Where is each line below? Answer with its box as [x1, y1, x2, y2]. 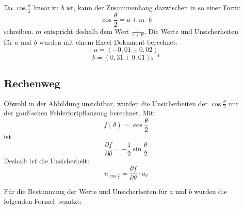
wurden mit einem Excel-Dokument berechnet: [39, 36, 178, 47]
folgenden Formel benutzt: [4, 195, 82, 206]
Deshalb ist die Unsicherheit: [4, 155, 89, 165]
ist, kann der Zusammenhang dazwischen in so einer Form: [66, 2, 241, 12]
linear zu [33, 2, 59, 12]
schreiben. [4, 26, 33, 36]
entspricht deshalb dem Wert [44, 26, 130, 36]
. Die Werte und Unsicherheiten [144, 26, 239, 36]
